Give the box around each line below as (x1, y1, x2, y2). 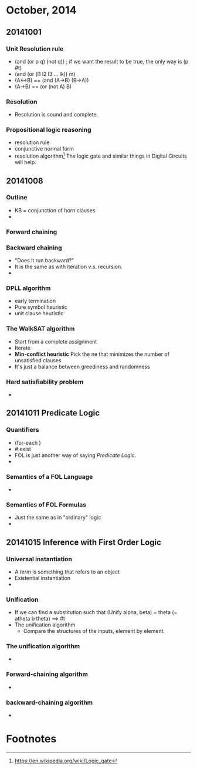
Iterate (14, 344, 31, 351)
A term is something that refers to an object (14, 568, 120, 575)
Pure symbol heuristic (14, 304, 67, 311)
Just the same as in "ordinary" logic (14, 514, 101, 521)
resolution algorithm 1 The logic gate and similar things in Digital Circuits (14, 151, 188, 159)
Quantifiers (6, 426, 39, 434)
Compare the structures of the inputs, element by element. (23, 628, 165, 635)
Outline (6, 194, 28, 202)
